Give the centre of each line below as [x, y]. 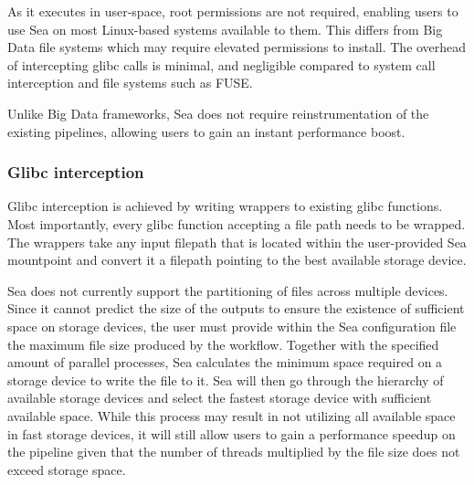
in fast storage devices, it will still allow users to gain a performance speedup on [232, 433]
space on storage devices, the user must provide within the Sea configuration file [232, 326]
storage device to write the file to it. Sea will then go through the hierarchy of [226, 380]
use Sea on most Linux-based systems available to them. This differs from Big [225, 29]
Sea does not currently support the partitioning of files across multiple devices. [228, 290]
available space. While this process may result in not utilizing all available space [232, 415]
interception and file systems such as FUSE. [130, 83]
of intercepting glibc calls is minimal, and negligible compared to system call [221, 64]
